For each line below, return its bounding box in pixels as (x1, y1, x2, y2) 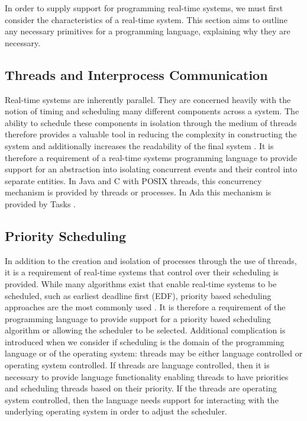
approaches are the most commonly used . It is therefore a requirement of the (5, 301, 286, 313)
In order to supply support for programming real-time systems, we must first (5, 2, 283, 14)
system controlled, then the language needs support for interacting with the (5, 393, 279, 406)
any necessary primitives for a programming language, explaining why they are (5, 25, 290, 37)
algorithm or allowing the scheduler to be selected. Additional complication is (5, 324, 286, 336)
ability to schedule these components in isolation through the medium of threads (5, 116, 297, 128)
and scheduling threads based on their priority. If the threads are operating (5, 382, 277, 394)
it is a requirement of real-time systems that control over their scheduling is (5, 266, 279, 278)
